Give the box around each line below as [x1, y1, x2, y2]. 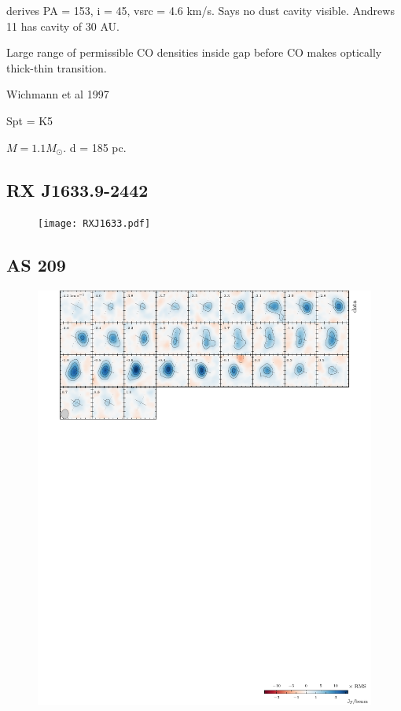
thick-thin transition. [6, 59, 107, 76]
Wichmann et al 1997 [6, 86, 109, 102]
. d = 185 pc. [63, 139, 127, 155]
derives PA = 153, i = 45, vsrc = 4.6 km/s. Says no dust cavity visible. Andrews [6, 2, 395, 18]
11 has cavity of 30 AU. [6, 17, 120, 34]
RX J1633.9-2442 [6, 177, 149, 202]
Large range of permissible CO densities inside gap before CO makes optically [6, 44, 382, 61]
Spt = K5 [6, 112, 53, 128]
